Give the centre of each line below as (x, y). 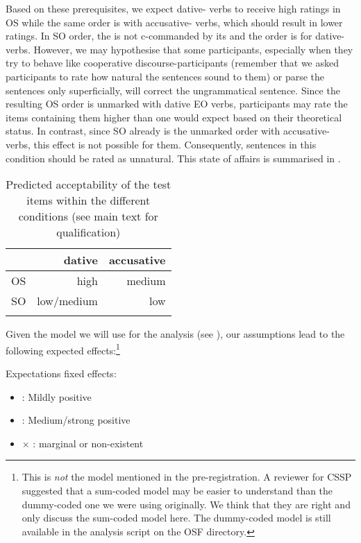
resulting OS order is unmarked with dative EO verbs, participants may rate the (177, 104)
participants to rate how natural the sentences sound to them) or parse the (165, 76)
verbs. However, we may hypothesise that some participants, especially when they (179, 49)
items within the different (89, 200)
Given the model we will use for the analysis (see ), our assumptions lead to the (175, 334)
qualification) (89, 232)
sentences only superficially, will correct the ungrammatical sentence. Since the (173, 90)
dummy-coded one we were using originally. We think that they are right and (186, 504)
